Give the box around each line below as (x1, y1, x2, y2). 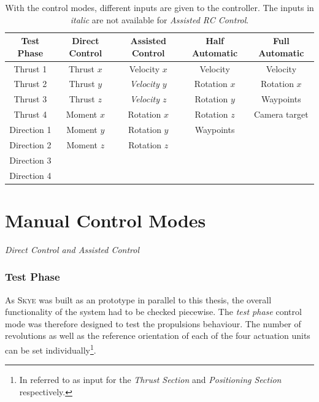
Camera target (253, 108, 309, 121)
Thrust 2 (13, 77, 47, 90)
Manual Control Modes (5, 207, 206, 232)
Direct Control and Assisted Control (5, 243, 140, 256)
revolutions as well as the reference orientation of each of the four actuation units (5, 329, 310, 342)
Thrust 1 (13, 62, 47, 75)
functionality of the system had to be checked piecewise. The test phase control (5, 305, 302, 318)
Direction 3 (9, 153, 52, 166)
